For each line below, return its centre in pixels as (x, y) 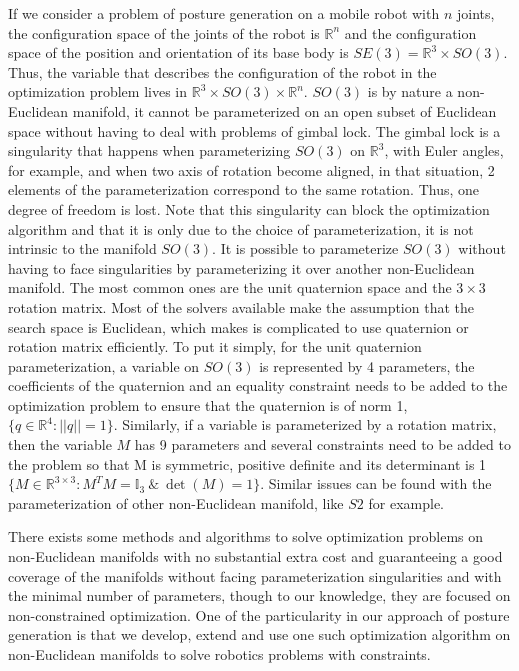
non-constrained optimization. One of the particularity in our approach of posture (259, 614)
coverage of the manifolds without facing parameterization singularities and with (255, 575)
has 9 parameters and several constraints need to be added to (322, 444)
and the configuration (410, 32)
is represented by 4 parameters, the (367, 365)
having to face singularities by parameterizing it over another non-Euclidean (241, 267)
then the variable (60, 444)
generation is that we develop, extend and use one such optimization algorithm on (259, 634)
